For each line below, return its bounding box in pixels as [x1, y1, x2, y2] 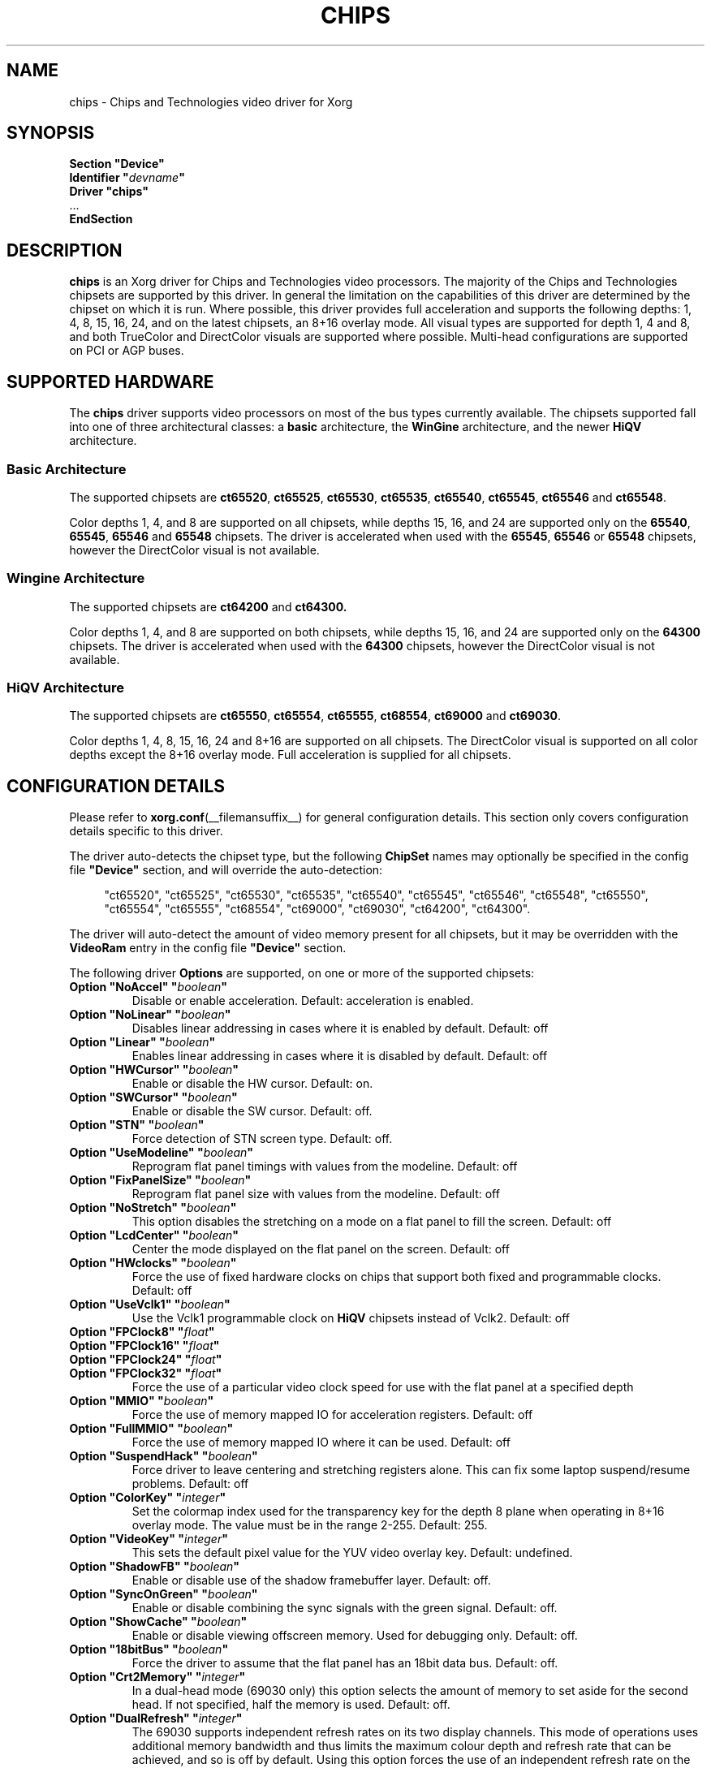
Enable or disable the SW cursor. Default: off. [131, 1104, 373, 1119]
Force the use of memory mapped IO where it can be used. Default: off [131, 1435, 511, 1450]
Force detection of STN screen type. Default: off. [131, 1132, 393, 1146]
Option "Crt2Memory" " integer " [69, 1670, 246, 1684]
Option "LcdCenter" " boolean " [69, 1228, 239, 1243]
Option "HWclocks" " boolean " [69, 1256, 237, 1270]
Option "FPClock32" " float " [69, 1366, 222, 1381]
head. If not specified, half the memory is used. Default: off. [131, 1697, 450, 1712]
